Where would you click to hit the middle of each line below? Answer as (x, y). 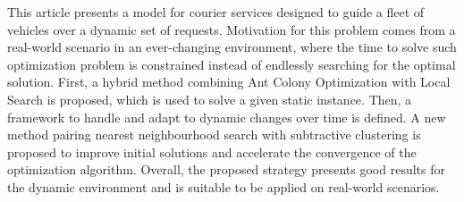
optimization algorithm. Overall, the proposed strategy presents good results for (226, 169)
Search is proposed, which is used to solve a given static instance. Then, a (210, 99)
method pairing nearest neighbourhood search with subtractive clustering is (214, 135)
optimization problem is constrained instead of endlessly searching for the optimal (232, 64)
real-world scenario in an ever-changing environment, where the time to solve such (232, 47)
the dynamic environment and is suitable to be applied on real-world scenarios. (224, 186)
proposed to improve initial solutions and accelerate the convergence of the (212, 151)
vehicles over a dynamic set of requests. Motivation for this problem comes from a (232, 29)
